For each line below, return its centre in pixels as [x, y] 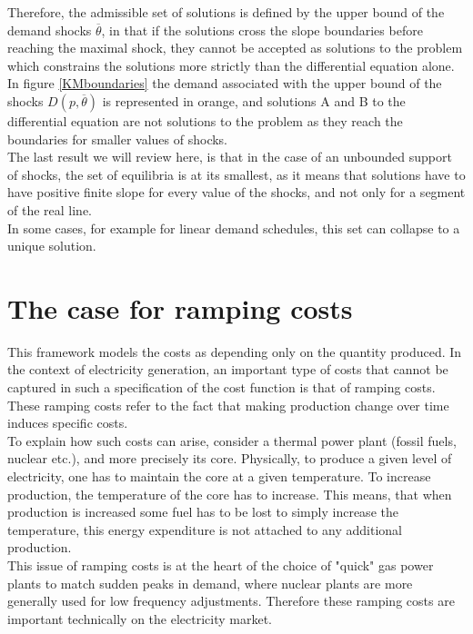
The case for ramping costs [180, 307]
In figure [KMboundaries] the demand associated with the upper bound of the [225, 83]
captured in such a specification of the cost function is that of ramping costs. [221, 387]
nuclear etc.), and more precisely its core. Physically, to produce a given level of [230, 458]
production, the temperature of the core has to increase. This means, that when [230, 494]
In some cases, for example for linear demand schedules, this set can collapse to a [234, 228]
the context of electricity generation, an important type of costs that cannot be [228, 369]
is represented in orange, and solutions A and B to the [254, 100]
